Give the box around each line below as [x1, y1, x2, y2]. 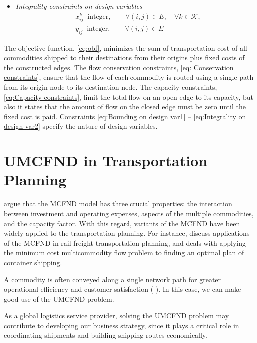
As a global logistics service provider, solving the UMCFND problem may [4, 310, 229, 321]
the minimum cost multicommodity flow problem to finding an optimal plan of [4, 247, 244, 258]
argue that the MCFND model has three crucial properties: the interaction [4, 198, 232, 209]
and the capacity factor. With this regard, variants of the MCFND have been [4, 218, 240, 228]
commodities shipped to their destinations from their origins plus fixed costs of [4, 52, 245, 63]
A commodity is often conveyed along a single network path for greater [4, 274, 221, 284]
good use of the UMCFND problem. [4, 293, 114, 304]
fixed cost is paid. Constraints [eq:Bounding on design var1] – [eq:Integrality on [4, 111, 246, 121]
